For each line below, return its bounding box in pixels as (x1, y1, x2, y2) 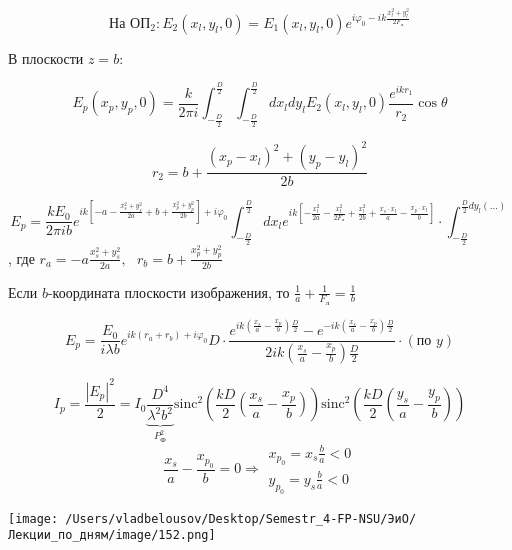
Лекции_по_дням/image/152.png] (8, 528, 216, 543)
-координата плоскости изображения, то (47, 281, 290, 302)
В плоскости (8, 47, 84, 68)
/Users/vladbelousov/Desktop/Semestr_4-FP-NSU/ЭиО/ (65, 511, 417, 526)
